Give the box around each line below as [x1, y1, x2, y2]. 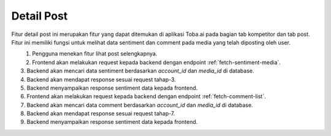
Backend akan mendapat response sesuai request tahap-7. [26, 110, 175, 117]
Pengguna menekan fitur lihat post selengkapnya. [32, 50, 158, 57]
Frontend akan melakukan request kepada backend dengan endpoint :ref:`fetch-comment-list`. [26, 93, 266, 100]
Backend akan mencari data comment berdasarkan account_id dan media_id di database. [26, 101, 254, 109]
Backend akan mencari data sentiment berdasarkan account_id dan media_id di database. [26, 67, 254, 74]
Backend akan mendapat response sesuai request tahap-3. [26, 76, 176, 83]
